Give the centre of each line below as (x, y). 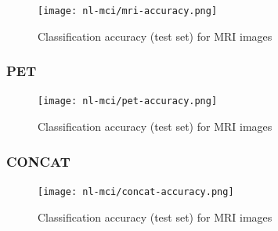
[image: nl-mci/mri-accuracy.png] (128, 11)
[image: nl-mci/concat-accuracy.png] (136, 191)
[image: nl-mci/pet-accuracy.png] (128, 101)
